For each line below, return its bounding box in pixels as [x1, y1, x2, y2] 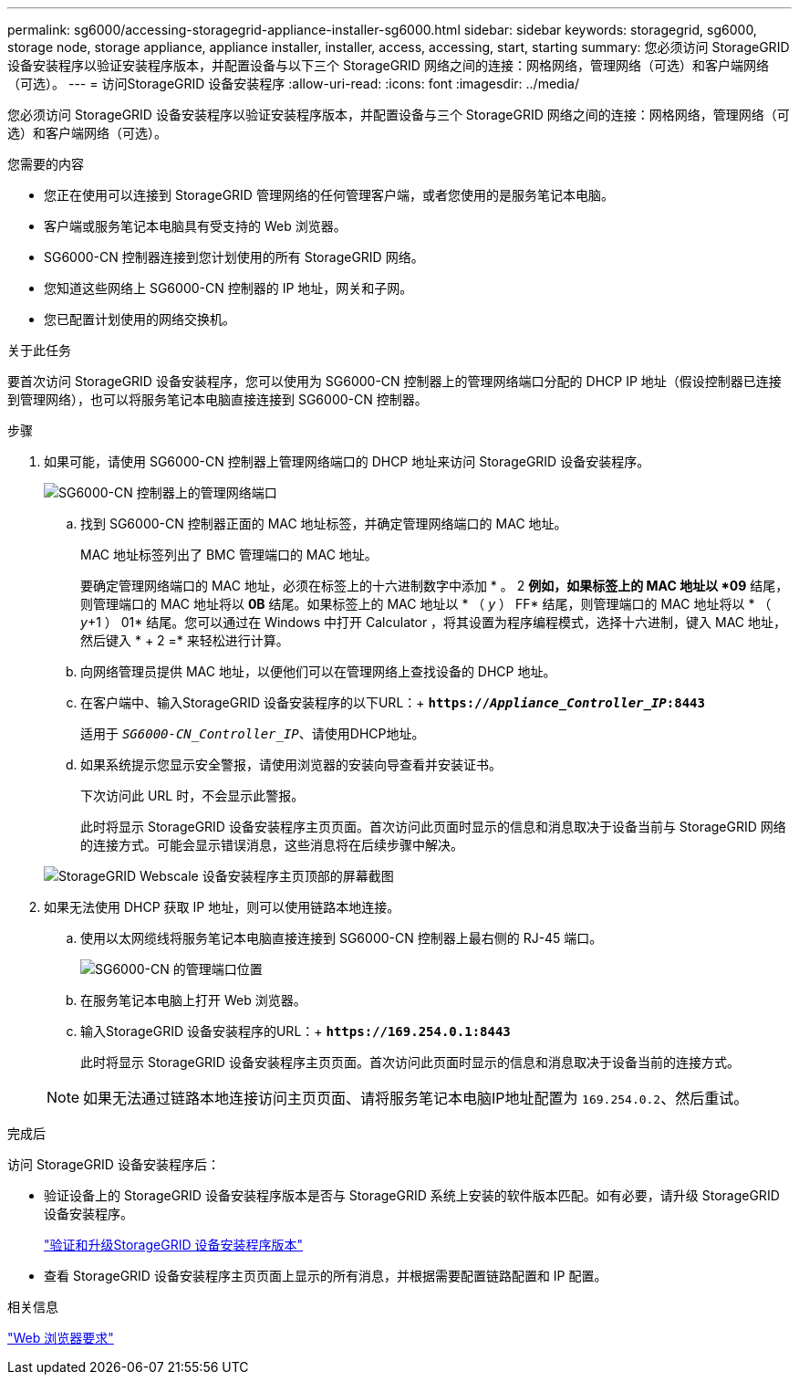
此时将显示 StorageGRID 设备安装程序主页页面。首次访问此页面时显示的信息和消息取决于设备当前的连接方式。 [80, 1054, 740, 1070]
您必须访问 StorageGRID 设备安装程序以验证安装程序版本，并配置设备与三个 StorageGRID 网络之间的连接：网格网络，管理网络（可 [7, 107, 790, 122]
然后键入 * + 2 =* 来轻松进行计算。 [80, 633, 289, 648]
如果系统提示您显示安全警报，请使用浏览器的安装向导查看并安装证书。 [80, 757, 502, 772]
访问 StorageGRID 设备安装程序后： [7, 1157, 220, 1172]
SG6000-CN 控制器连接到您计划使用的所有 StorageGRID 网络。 [44, 249, 424, 265]
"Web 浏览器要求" [7, 1330, 114, 1345]
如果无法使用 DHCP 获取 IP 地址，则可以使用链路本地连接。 [44, 899, 400, 915]
